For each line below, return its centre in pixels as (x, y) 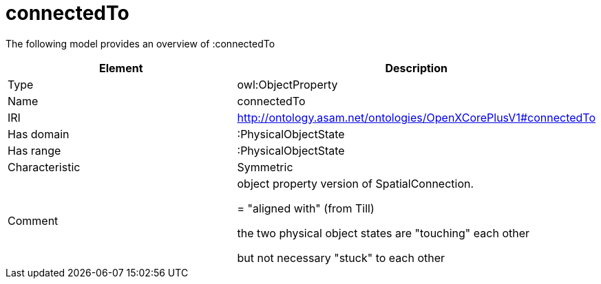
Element (121, 68)
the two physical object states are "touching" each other (383, 233)
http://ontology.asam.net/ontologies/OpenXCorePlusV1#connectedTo (416, 117)
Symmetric (265, 167)
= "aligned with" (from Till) (306, 208)
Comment (33, 220)
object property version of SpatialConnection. (356, 183)
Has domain (39, 134)
